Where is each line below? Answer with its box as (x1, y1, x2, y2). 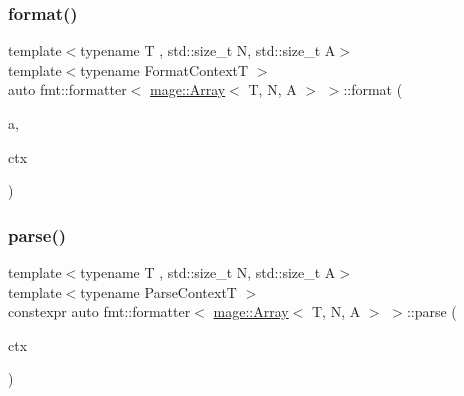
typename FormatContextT (80, 59, 249, 80)
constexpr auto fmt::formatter (8, 301, 191, 322)
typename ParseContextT (80, 281, 237, 302)
